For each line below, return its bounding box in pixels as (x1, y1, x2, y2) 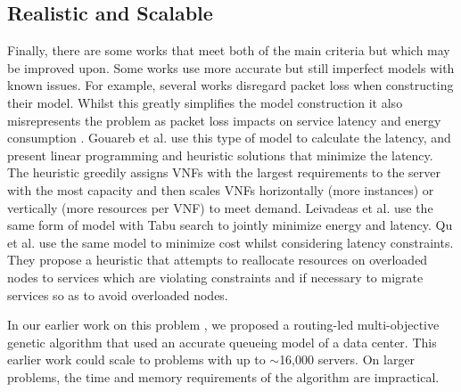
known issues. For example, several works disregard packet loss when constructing (7, 76, 454, 94)
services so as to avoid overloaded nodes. (7, 285, 228, 304)
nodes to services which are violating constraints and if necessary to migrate (7, 267, 424, 286)
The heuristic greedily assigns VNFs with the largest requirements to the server (7, 163, 440, 182)
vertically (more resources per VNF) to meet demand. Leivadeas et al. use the (7, 198, 433, 216)
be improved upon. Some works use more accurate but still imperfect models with (7, 58, 455, 77)
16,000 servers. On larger (279, 350, 416, 369)
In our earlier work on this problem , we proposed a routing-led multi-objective (7, 315, 440, 334)
